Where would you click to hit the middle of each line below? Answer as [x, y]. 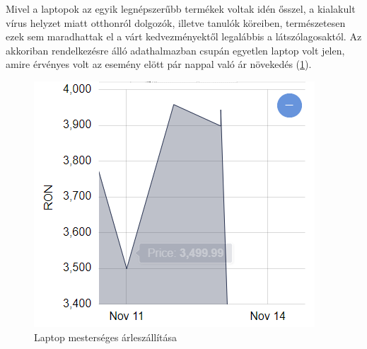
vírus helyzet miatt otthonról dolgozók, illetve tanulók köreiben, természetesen [176, 22]
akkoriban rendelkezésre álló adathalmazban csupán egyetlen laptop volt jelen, [175, 50]
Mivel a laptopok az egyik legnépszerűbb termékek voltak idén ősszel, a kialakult [181, 8]
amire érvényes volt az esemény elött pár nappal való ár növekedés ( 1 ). [159, 64]
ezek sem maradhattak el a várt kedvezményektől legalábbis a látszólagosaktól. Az [184, 36]
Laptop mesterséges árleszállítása [106, 337]
